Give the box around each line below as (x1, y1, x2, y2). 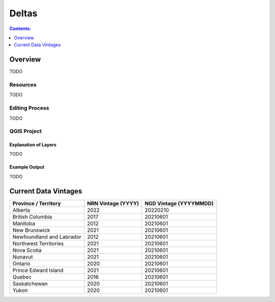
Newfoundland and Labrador (12, 233, 81, 240)
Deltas (9, 8, 38, 19)
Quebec (12, 273, 32, 280)
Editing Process (9, 104, 49, 112)
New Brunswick (12, 227, 50, 234)
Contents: (9, 25, 32, 32)
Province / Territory (12, 200, 61, 207)
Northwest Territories (12, 240, 64, 247)
